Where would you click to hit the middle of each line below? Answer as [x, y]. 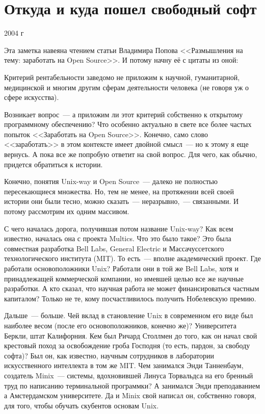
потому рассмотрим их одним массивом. [67, 211]
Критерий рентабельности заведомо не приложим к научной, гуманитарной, [122, 77]
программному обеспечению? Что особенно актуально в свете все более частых [128, 124]
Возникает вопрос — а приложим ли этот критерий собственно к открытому [124, 114]
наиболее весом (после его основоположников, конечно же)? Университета [120, 325]
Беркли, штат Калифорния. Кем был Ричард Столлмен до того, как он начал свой [131, 335]
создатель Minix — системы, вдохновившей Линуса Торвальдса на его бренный [129, 375]
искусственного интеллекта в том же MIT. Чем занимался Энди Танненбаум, [124, 365]
